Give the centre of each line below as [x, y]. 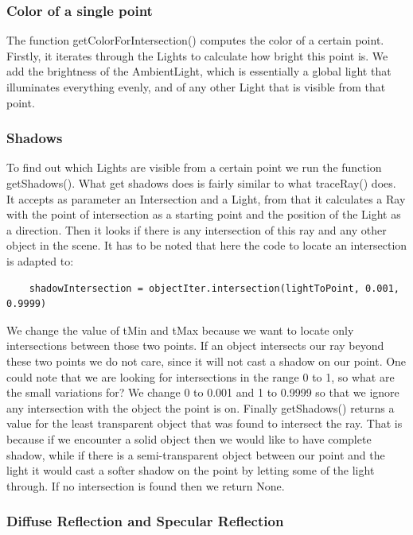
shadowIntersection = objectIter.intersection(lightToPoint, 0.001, [214, 288]
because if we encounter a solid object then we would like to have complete [189, 438]
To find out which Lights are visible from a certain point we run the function [194, 167]
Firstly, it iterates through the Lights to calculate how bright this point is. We [197, 55]
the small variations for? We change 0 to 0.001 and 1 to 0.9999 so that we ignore [203, 392]
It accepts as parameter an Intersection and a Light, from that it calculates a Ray [206, 198]
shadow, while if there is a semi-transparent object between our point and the [196, 454]
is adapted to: [40, 260]
